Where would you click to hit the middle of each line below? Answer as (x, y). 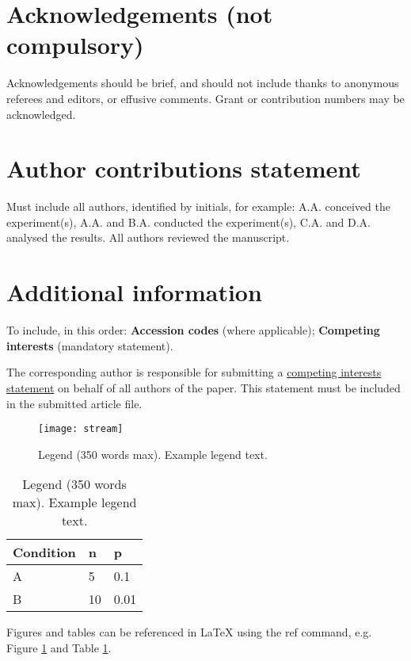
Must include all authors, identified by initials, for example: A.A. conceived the (198, 206)
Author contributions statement (184, 168)
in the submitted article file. (74, 403)
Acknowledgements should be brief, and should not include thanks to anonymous (203, 83)
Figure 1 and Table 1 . (59, 647)
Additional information (134, 292)
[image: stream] (81, 429)
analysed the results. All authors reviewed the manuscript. (148, 237)
